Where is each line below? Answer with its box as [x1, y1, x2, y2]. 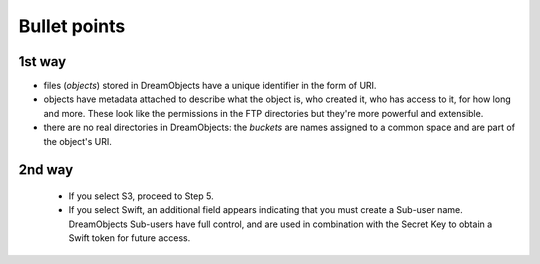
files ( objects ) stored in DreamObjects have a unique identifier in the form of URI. [43, 80, 377, 92]
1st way [18, 53, 67, 70]
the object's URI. [43, 135, 112, 147]
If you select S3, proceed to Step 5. [68, 190, 214, 202]
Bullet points [18, 15, 126, 37]
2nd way [18, 161, 74, 179]
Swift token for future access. [68, 232, 191, 244]
